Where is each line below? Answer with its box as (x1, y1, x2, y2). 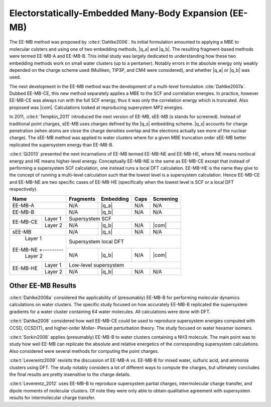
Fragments (69, 195, 95, 202)
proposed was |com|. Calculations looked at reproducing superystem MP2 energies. (9, 104, 184, 110)
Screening (153, 195, 178, 202)
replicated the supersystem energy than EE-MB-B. (9, 142, 114, 148)
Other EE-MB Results (9, 281, 76, 290)
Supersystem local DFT (69, 238, 124, 245)
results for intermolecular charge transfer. (9, 394, 95, 401)
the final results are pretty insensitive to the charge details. (9, 371, 131, 377)
